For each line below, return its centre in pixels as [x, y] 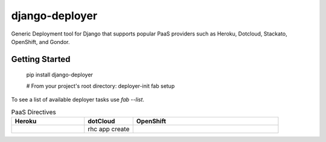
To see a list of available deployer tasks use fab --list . [78, 100]
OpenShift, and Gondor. [40, 42]
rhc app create [109, 129]
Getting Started [41, 59]
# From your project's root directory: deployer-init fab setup [101, 86]
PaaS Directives [34, 112]
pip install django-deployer [60, 75]
